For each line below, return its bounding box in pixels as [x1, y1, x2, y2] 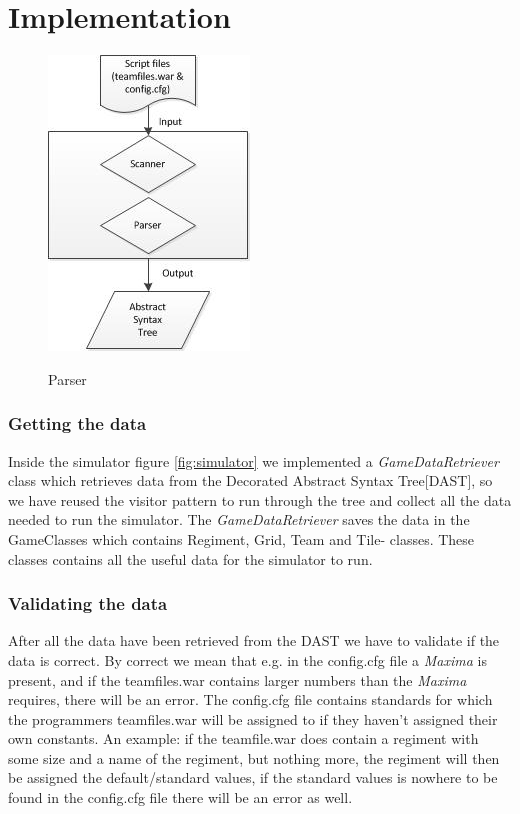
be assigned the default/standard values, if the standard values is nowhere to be [8, 767, 498, 788]
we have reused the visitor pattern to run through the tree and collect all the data [8, 489, 512, 510]
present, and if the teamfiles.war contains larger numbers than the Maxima [8, 669, 467, 690]
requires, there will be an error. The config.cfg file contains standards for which [8, 689, 493, 710]
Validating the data [8, 591, 168, 616]
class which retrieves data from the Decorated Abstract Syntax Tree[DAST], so [8, 470, 493, 491]
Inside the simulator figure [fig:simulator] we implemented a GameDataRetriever [8, 450, 499, 471]
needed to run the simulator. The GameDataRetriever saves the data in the [8, 509, 470, 530]
